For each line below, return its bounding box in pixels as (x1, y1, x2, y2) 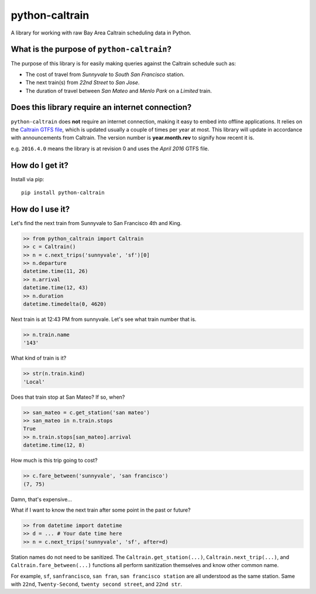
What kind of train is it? (11, 354, 67, 362)
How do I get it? (11, 160, 68, 170)
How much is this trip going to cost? (11, 457, 98, 464)
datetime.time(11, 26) (23, 268, 88, 275)
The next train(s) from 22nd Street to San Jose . (25, 79, 140, 86)
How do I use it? (11, 204, 70, 214)
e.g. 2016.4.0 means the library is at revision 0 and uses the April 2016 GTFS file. (11, 145, 209, 152)
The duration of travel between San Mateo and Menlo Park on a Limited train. (25, 87, 212, 94)
